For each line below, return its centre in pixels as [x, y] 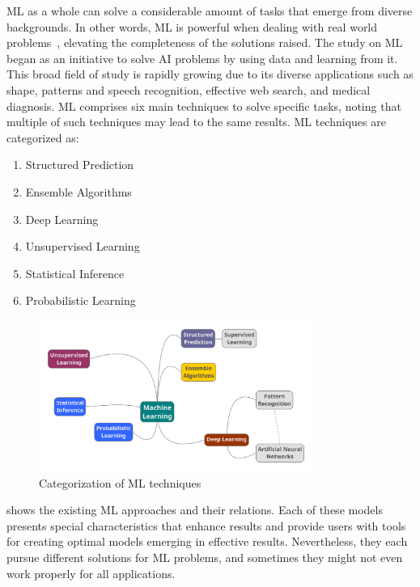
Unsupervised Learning [83, 246]
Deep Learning [62, 219]
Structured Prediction [80, 165]
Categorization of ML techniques [120, 482]
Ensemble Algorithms [78, 191]
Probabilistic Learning [81, 300]
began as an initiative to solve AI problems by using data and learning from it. [202, 58]
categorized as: [43, 137]
